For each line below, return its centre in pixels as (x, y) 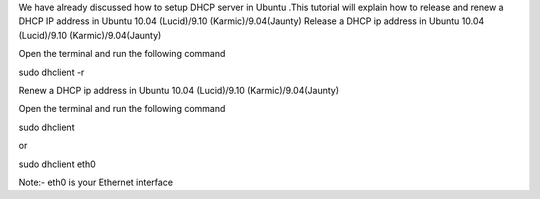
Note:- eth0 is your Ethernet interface (96, 182)
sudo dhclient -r (51, 72)
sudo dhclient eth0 (57, 164)
